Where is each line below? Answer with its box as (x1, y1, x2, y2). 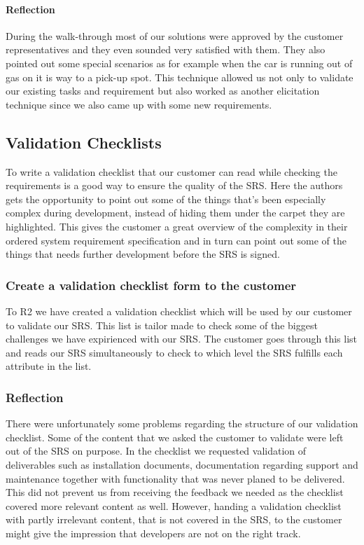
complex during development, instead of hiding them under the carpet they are (6, 205, 345, 220)
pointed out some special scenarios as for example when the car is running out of (6, 55, 353, 70)
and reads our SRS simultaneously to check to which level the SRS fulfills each (6, 345, 343, 359)
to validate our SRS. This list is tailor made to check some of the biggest (6, 317, 318, 332)
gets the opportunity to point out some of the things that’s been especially (6, 191, 326, 206)
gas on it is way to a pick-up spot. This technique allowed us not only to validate (6, 69, 353, 84)
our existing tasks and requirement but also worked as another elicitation (6, 83, 320, 98)
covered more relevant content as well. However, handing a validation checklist (6, 498, 342, 513)
